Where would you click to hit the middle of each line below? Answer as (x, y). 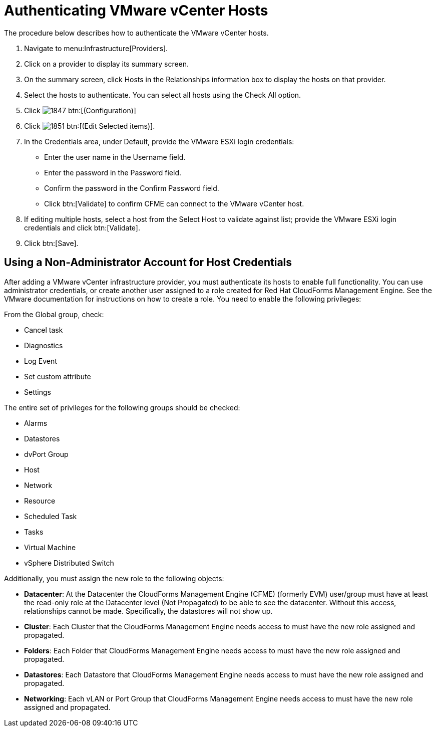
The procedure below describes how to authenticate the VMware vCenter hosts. (136, 33)
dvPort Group (46, 454)
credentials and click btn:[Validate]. (82, 227)
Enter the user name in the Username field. (115, 157)
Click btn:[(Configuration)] (80, 110)
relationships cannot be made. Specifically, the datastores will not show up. (148, 611)
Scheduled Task (51, 516)
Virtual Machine (50, 547)
